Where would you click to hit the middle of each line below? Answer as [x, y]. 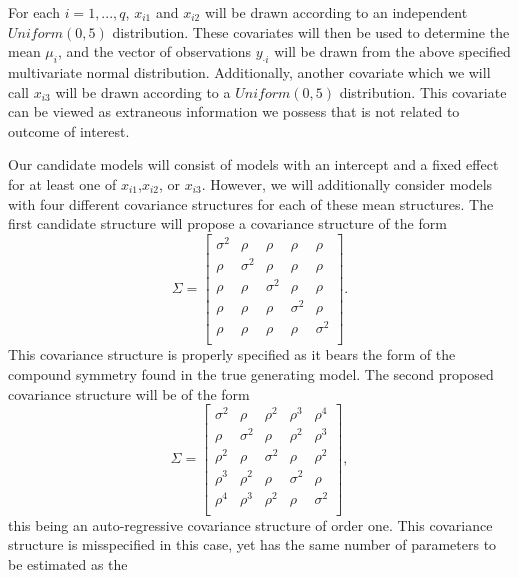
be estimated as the [68, 563]
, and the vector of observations [154, 51]
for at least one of [62, 183]
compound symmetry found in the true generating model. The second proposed [251, 373]
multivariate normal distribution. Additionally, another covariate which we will [249, 71]
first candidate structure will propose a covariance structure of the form [227, 223]
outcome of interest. [69, 130]
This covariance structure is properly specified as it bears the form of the [232, 354]
